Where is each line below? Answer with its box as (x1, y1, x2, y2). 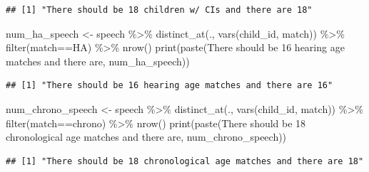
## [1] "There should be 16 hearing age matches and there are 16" (6, 80, 333, 91)
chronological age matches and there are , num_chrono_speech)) (6, 129, 287, 144)
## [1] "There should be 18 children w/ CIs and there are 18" (6, 5, 313, 15)
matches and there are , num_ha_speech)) (6, 53, 190, 68)
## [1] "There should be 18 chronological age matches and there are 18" (6, 156, 364, 166)
